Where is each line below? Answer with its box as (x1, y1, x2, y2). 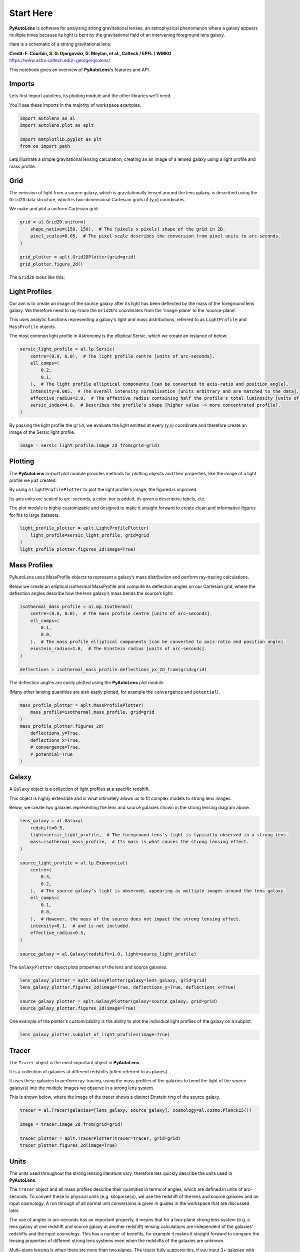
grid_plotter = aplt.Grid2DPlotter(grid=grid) (19, 254, 136, 260)
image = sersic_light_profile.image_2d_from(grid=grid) (19, 443, 160, 448)
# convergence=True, (30, 744, 81, 750)
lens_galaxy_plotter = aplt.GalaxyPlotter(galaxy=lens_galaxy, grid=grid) (19, 977, 207, 983)
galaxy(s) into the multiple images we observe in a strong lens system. (9, 1085, 154, 1091)
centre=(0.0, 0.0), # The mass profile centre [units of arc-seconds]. (30, 611, 212, 616)
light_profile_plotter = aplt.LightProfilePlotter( (19, 525, 149, 531)
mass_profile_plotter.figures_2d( (19, 723, 104, 729)
